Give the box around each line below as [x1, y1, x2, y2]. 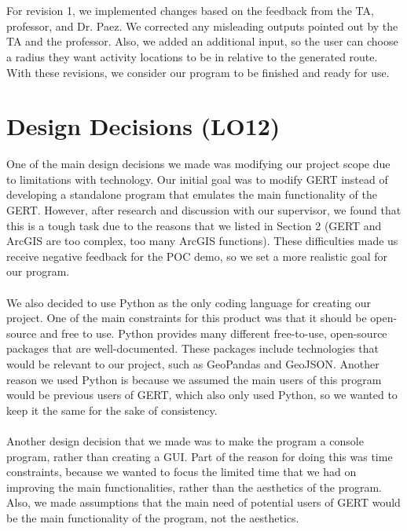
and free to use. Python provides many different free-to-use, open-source [39, 324, 387, 341]
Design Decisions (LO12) [6, 110, 280, 142]
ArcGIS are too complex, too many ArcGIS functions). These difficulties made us [6, 233, 398, 249]
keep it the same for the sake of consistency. [6, 401, 218, 418]
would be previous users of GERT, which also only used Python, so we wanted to [6, 386, 398, 403]
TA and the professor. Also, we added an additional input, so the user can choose [6, 33, 398, 49]
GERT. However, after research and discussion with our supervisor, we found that [6, 202, 401, 218]
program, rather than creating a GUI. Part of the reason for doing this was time [6, 448, 393, 464]
